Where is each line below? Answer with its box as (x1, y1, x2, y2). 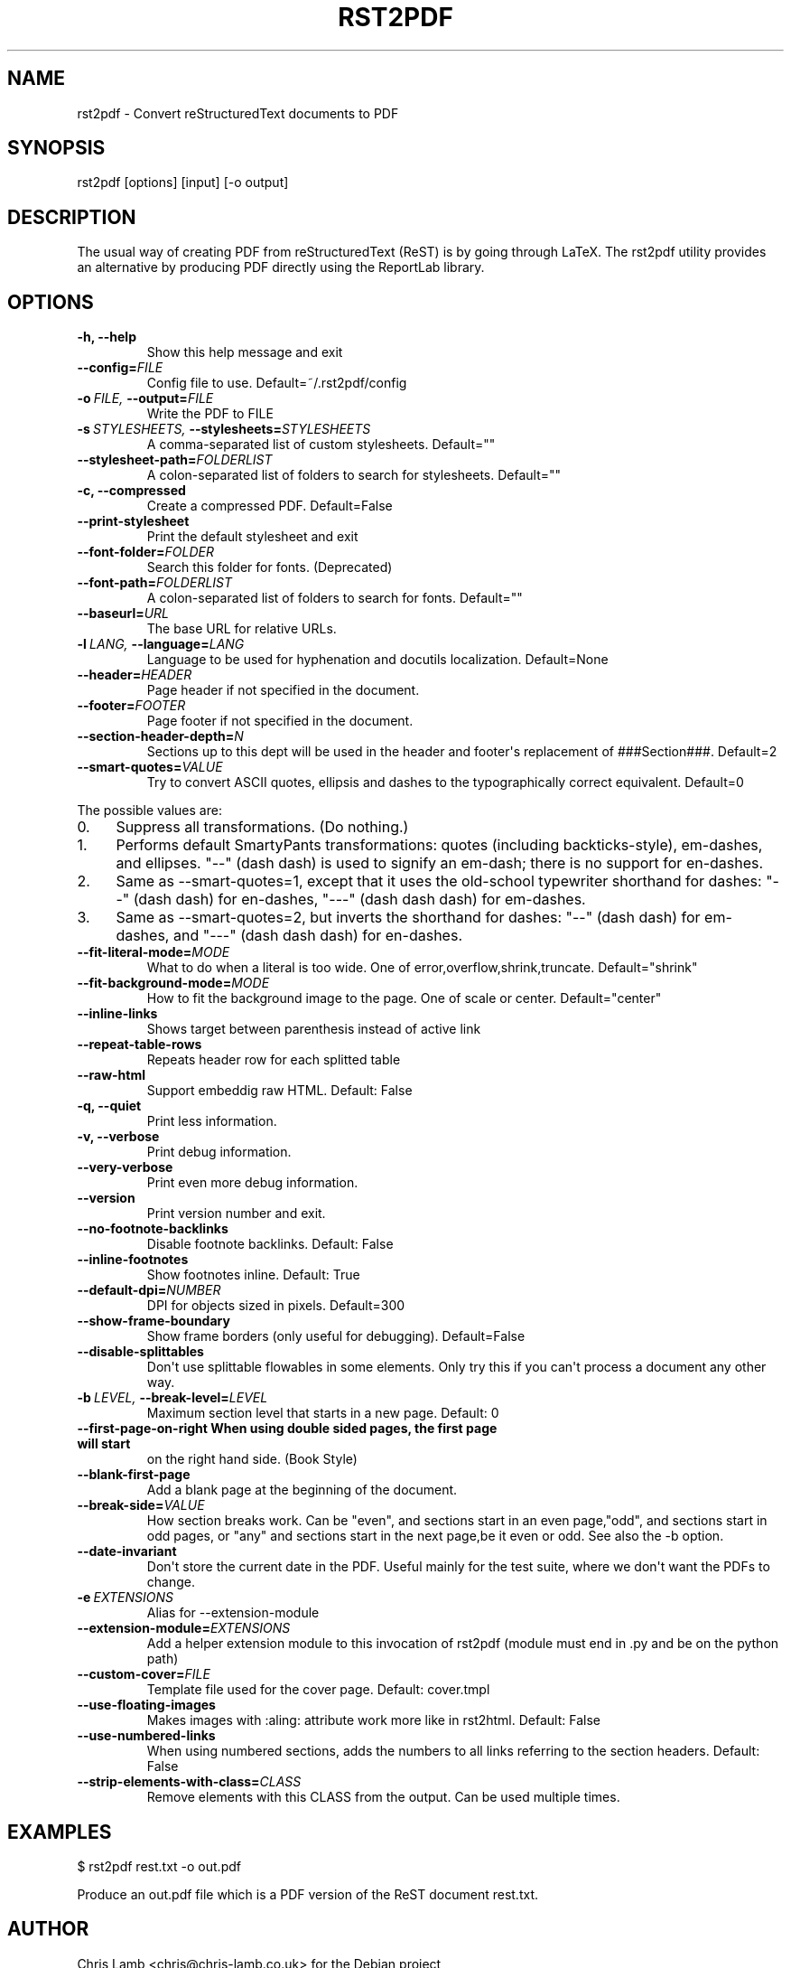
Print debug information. (146, 1144, 292, 1160)
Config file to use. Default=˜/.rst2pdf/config (146, 375, 407, 391)
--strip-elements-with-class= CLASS (77, 1774, 302, 1790)
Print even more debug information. (146, 1175, 358, 1191)
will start (77, 1436, 131, 1452)
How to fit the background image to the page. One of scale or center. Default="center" (146, 990, 662, 1007)
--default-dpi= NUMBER (77, 1282, 221, 1298)
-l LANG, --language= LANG (77, 636, 245, 652)
